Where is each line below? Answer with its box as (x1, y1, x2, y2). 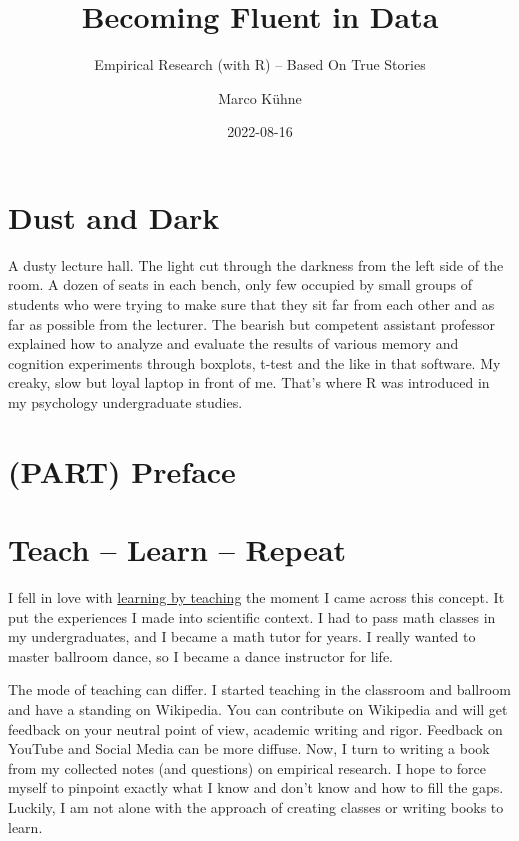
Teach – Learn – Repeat (8, 529, 347, 570)
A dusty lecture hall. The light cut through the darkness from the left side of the (8, 254, 504, 275)
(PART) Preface (8, 450, 236, 491)
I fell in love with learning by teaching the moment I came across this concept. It (8, 587, 505, 608)
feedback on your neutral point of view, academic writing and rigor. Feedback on (8, 718, 503, 739)
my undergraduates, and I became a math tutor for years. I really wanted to (8, 626, 476, 647)
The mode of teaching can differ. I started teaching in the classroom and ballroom (8, 679, 511, 700)
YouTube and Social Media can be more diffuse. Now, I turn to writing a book (8, 738, 490, 759)
